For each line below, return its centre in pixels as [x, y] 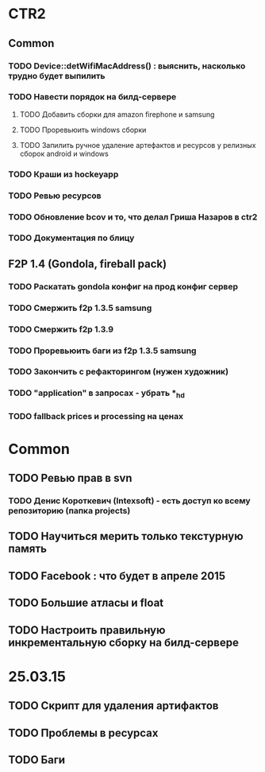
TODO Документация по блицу [71, 238]
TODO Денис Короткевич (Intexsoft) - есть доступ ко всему [130, 501]
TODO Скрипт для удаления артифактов [113, 706]
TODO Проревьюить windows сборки [83, 130]
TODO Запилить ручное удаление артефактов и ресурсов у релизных [138, 145]
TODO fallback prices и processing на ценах [96, 416]
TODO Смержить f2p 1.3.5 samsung [80, 308]
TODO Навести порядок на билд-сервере [92, 97]
